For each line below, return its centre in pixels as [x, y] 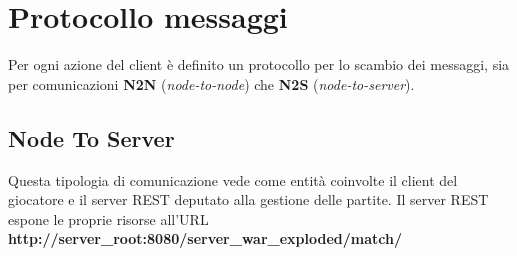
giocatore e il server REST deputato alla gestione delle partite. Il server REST [248, 199]
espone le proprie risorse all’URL [108, 218]
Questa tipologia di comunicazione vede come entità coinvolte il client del [233, 179]
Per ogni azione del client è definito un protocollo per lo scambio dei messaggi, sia [259, 64]
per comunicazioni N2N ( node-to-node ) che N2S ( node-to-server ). [211, 83]
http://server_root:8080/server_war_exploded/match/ [205, 238]
